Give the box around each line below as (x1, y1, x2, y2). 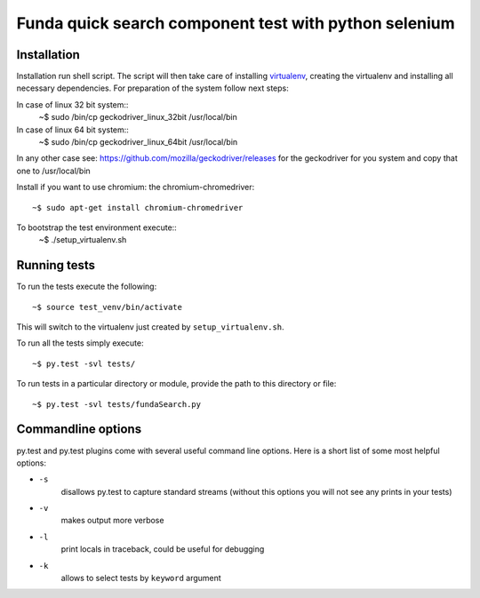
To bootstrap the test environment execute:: (16, 222, 177, 233)
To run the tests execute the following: (16, 281, 157, 292)
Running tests (16, 258, 96, 273)
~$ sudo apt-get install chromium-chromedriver (32, 203, 244, 212)
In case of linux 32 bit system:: (16, 99, 129, 110)
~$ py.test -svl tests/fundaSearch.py (32, 399, 202, 409)
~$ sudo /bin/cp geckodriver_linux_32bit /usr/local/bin (38, 112, 237, 123)
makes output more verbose (60, 515, 164, 526)
